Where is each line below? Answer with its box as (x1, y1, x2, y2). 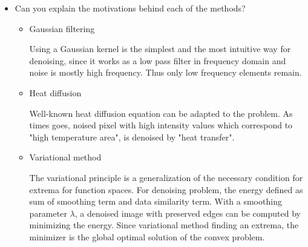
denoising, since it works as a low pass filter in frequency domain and (29, 54, 286, 67)
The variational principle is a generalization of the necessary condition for (29, 171, 303, 183)
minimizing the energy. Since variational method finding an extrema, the (29, 219, 299, 231)
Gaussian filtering (29, 22, 95, 35)
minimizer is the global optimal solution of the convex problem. (29, 230, 265, 243)
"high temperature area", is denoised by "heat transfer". (29, 130, 235, 143)
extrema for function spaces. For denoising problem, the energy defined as (29, 183, 303, 196)
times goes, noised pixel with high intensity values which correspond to (29, 119, 293, 131)
